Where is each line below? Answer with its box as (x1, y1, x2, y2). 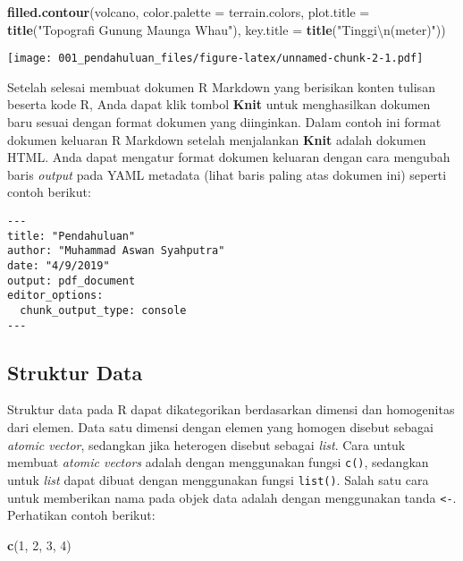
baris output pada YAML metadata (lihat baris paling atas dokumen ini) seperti (7, 165, 447, 183)
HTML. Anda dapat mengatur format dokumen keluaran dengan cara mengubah (7, 148, 450, 166)
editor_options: (7, 289, 104, 302)
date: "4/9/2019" (7, 259, 110, 272)
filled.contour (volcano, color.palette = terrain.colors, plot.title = (7, 3, 370, 21)
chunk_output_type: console (20, 303, 187, 317)
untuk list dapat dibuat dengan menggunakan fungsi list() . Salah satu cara (7, 470, 429, 489)
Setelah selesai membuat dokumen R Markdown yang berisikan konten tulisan (7, 77, 435, 96)
